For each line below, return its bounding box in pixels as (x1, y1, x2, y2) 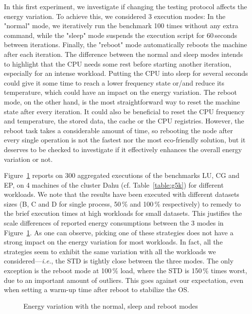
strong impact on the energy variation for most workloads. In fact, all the (4, 237, 223, 247)
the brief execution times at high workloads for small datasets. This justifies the (4, 208, 242, 218)
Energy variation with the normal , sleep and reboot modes (23, 300, 198, 311)
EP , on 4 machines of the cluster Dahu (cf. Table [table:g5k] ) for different (4, 179, 224, 190)
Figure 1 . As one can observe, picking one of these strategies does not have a (4, 227, 234, 237)
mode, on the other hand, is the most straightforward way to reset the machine (4, 96, 240, 106)
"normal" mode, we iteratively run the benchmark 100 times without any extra (4, 20, 238, 31)
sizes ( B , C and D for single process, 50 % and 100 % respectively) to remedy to (4, 198, 241, 209)
